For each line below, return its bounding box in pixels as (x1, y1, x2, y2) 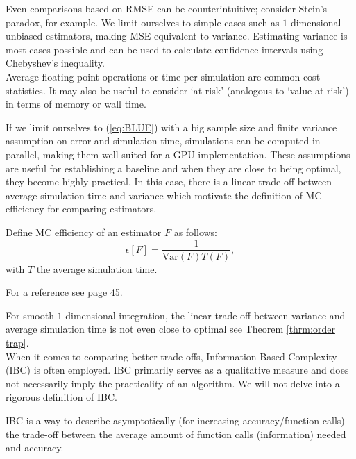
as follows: (173, 224, 218, 239)
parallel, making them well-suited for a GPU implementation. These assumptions (6, 147, 350, 161)
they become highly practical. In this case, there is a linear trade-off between (6, 174, 332, 189)
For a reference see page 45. (6, 285, 123, 299)
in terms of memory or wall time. (6, 97, 146, 111)
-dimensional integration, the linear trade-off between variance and (62, 308, 346, 322)
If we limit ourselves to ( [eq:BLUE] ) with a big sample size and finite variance (6, 119, 337, 134)
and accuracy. (6, 440, 64, 455)
